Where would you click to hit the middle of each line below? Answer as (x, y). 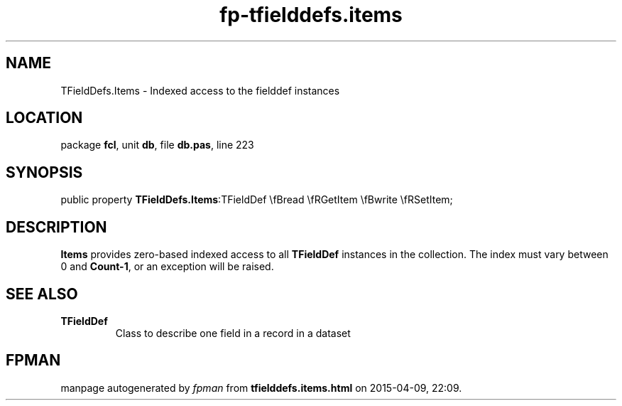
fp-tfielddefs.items (311, 15)
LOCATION (44, 118)
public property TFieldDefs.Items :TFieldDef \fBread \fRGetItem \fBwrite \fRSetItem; (257, 200)
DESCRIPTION (56, 227)
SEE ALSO (42, 294)
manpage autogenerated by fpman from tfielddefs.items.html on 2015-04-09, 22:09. (261, 388)
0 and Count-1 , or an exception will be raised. (167, 267)
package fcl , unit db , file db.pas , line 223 (157, 145)
